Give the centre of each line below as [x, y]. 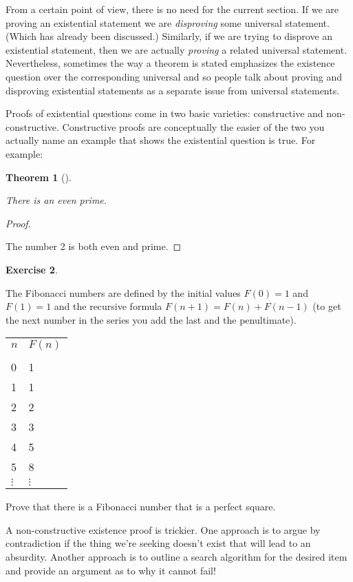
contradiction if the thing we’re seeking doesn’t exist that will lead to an [158, 543]
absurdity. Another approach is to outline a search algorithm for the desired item [176, 557]
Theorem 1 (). [39, 177]
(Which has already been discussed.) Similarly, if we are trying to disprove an [169, 36]
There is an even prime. [56, 200]
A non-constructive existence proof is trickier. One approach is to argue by [163, 529]
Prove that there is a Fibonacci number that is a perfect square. [141, 507]
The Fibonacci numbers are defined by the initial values [123, 292]
